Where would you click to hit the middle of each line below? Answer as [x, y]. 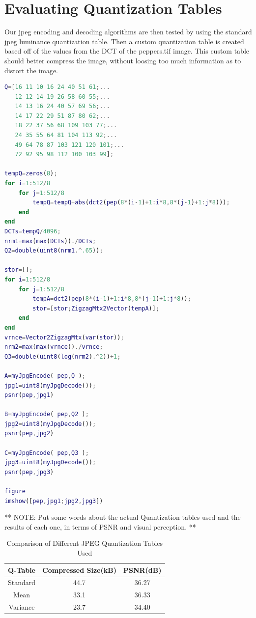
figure [15, 492]
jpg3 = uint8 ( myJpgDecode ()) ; [50, 463]
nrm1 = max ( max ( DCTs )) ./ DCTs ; [50, 241]
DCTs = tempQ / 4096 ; [33, 231]
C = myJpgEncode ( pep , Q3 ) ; [47, 453]
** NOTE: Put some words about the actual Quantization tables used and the [123, 517]
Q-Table [22, 570]
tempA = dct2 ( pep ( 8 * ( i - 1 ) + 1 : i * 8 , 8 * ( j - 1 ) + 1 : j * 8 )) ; [112, 299]
